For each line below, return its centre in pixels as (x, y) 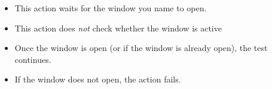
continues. (33, 59)
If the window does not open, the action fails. (98, 79)
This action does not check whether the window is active (118, 28)
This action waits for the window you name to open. (111, 8)
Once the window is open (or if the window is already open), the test (141, 48)
